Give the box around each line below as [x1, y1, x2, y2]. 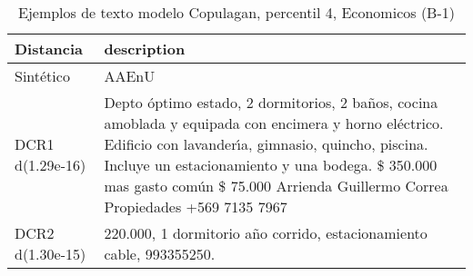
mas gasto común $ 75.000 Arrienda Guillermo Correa [104, 175, 448, 196]
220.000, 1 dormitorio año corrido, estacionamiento [104, 222, 428, 243]
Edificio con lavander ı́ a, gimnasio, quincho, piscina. [104, 133, 428, 154]
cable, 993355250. [104, 243, 216, 264]
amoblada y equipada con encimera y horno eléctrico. [104, 113, 444, 133]
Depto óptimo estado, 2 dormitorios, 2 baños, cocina [104, 92, 438, 113]
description [104, 38, 186, 59]
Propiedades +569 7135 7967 [104, 196, 287, 217]
